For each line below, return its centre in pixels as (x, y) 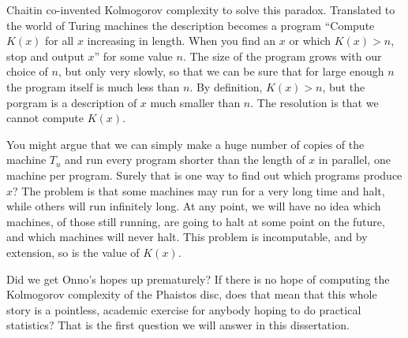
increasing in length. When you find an (182, 41)
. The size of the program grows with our (282, 56)
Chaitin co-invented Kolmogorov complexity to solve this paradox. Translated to (201, 9)
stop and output (45, 56)
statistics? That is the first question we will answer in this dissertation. (178, 325)
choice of (27, 71)
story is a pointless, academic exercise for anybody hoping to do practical (184, 309)
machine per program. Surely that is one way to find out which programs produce (204, 175)
